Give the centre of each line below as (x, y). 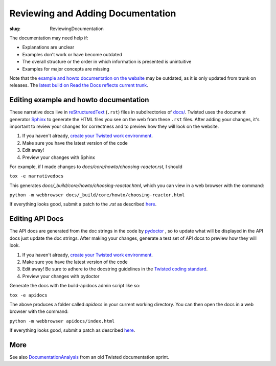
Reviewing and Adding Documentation (93, 13)
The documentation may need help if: (49, 38)
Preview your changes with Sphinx (59, 157)
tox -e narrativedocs (37, 176)
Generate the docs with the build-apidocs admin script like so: (75, 286)
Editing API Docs (37, 219)
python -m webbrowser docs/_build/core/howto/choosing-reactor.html (97, 195)
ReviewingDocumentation (77, 29)
